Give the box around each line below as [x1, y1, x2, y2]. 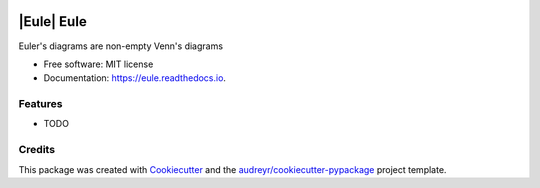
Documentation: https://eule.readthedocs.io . [43, 72, 227, 84]
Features [18, 97, 63, 111]
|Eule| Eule [18, 13, 87, 30]
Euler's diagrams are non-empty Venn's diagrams [18, 40, 224, 52]
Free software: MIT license [43, 58, 154, 70]
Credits [18, 143, 55, 157]
